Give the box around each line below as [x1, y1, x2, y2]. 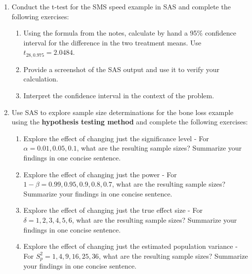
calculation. [23, 74, 58, 84]
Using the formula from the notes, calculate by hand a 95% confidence [23, 28, 236, 38]
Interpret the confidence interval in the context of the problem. [23, 90, 214, 101]
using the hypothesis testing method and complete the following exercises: [11, 117, 248, 127]
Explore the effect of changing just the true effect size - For [23, 205, 203, 215]
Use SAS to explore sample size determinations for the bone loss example [11, 107, 234, 117]
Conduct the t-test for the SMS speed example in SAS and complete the [11, 1, 231, 11]
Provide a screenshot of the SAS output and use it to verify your [23, 64, 220, 74]
